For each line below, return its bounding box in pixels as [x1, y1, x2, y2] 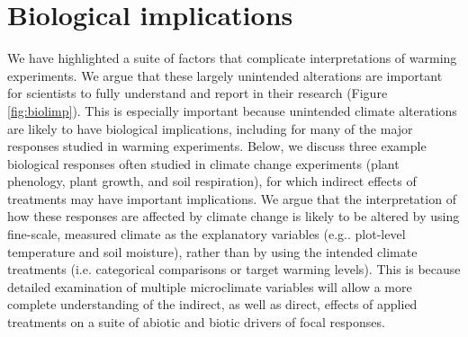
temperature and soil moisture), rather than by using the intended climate [7, 242, 418, 261]
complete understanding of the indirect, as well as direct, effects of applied [7, 295, 418, 314]
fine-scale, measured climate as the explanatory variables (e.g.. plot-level [7, 225, 406, 244]
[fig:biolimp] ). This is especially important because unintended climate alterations [7, 101, 457, 120]
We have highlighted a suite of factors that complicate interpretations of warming [7, 49, 457, 67]
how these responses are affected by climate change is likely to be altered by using [7, 207, 460, 226]
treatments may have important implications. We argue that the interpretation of [7, 189, 456, 208]
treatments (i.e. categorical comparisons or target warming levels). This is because [7, 260, 461, 279]
